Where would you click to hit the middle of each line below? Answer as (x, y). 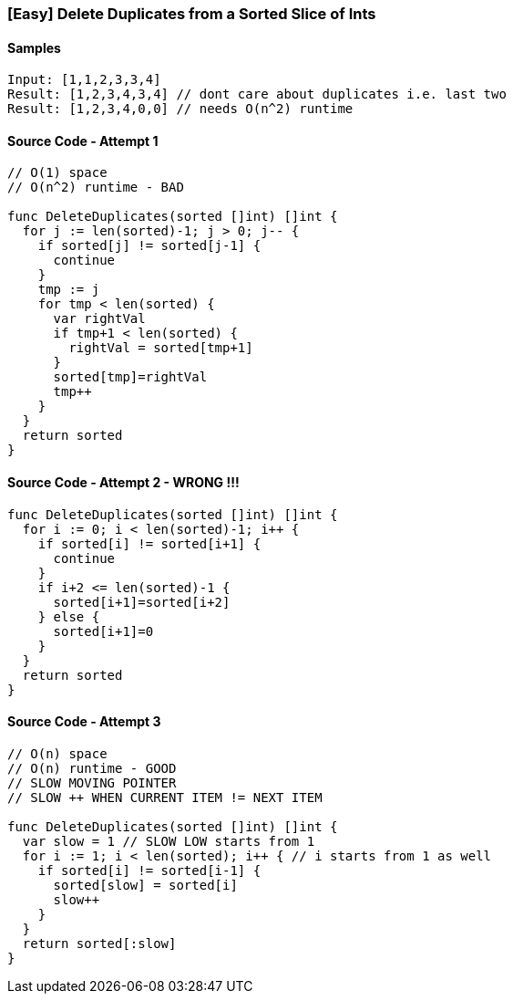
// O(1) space (57, 173)
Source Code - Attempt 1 (83, 141)
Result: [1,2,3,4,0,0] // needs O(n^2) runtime (180, 109)
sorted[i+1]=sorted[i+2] (142, 602)
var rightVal (99, 319)
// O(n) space (57, 753)
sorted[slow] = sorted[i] (145, 885)
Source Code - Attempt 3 (84, 722)
